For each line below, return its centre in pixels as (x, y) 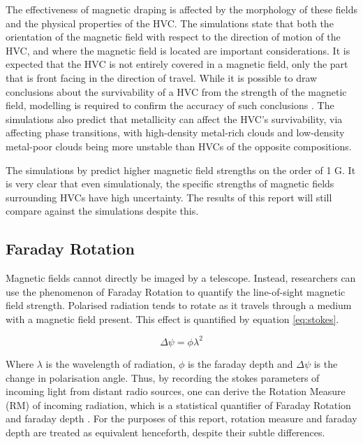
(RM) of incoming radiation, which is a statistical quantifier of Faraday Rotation (178, 404)
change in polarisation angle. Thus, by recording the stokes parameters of (163, 377)
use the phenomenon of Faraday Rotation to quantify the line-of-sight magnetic (176, 291)
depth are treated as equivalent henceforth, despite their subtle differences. (165, 432)
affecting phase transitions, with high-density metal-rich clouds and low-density (175, 133)
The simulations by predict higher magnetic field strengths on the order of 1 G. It (181, 170)
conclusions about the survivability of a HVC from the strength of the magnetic (176, 91)
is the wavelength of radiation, (111, 363)
